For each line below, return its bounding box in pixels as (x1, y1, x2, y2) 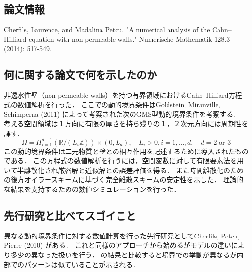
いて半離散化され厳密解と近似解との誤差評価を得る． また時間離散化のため (4, 165, 244, 175)
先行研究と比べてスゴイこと (4, 208, 136, 223)
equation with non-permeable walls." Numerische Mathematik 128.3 (29, 34, 230, 44)
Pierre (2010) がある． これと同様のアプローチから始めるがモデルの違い (4, 240, 231, 250)
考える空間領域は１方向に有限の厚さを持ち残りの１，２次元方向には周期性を (4, 118, 249, 128)
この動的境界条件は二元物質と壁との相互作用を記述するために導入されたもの (4, 146, 249, 156)
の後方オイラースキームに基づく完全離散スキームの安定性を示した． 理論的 (4, 174, 244, 185)
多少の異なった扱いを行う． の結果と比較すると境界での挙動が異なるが (10, 250, 237, 260)
